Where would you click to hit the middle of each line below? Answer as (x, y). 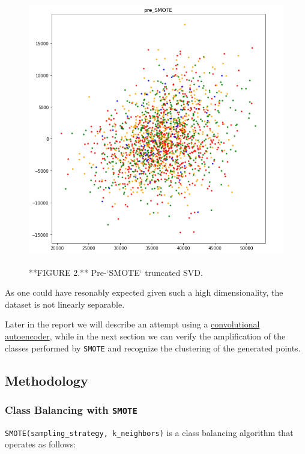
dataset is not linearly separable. (65, 304)
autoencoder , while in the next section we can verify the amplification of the (145, 336)
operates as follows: (41, 444)
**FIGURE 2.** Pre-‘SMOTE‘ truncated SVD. (116, 272)
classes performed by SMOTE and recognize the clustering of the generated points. (153, 348)
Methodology (47, 380)
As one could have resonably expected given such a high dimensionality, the (144, 292)
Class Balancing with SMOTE (71, 409)
